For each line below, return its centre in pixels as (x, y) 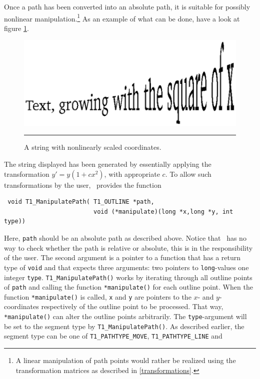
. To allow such (188, 174)
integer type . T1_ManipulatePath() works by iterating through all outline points (128, 277)
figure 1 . (16, 28)
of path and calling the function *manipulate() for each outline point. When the (128, 287)
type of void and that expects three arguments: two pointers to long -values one (126, 267)
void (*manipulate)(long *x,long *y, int (163, 211)
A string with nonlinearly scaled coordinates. (93, 147)
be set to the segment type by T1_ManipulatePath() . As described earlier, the (124, 326)
